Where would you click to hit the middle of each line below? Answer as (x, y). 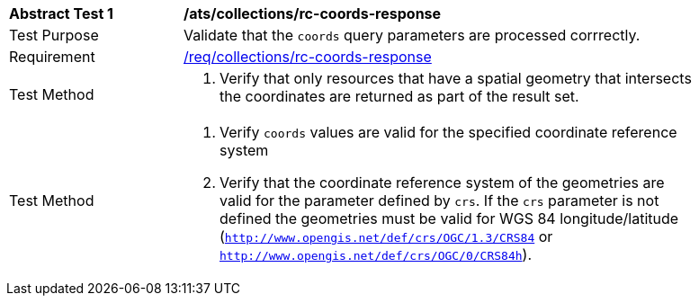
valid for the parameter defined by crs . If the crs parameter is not (439, 201)
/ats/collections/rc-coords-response (313, 13)
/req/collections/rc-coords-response (308, 57)
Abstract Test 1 (61, 13)
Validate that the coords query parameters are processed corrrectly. (412, 35)
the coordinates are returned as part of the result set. (399, 96)
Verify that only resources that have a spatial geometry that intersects (456, 78)
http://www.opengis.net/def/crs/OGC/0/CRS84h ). (376, 254)
